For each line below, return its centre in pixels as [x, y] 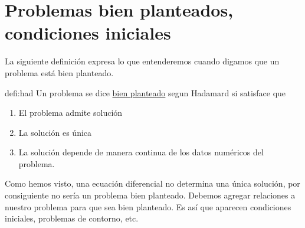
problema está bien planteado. [59, 72]
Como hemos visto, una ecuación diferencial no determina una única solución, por [152, 183]
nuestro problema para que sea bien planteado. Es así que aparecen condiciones [148, 206]
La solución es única [55, 132]
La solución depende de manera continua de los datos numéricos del [141, 152]
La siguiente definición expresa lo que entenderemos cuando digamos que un [142, 61]
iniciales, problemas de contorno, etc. [72, 218]
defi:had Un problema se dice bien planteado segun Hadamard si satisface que [145, 92]
